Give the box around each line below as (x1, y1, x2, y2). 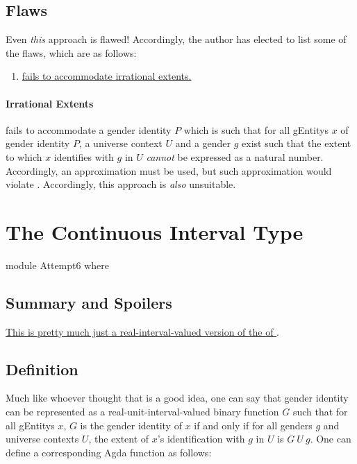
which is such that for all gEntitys (183, 122, 329, 137)
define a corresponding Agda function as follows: (6, 445, 212, 459)
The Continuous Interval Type (6, 217, 304, 246)
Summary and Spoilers (6, 291, 172, 313)
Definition (6, 358, 78, 379)
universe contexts (6, 431, 79, 446)
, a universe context (78, 136, 163, 151)
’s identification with (157, 431, 245, 446)
